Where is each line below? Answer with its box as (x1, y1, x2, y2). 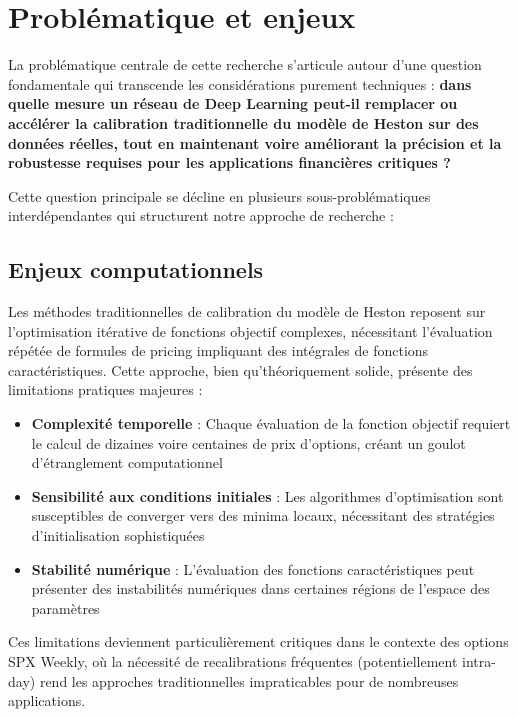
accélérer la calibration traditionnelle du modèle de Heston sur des (8, 112, 479, 133)
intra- (462, 650, 496, 671)
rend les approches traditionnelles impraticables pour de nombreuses (39, 670, 459, 691)
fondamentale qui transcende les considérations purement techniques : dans (8, 73, 472, 94)
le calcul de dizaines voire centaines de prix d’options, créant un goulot (31, 432, 466, 453)
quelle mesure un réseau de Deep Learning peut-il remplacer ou (8, 93, 458, 114)
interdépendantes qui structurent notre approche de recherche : (8, 205, 394, 226)
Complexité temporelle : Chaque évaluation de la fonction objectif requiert (31, 413, 511, 434)
